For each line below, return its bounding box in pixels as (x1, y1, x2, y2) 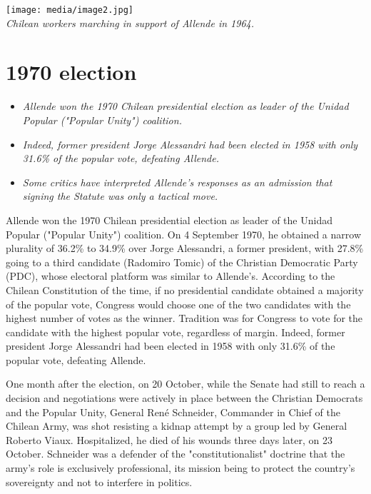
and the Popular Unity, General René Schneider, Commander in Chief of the (6, 404, 340, 419)
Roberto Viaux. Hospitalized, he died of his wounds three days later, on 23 (6, 432, 332, 447)
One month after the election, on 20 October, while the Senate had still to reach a (6, 376, 365, 391)
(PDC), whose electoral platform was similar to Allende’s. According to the (6, 268, 335, 283)
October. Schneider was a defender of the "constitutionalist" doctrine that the (6, 446, 345, 461)
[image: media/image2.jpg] (6, 5, 133, 15)
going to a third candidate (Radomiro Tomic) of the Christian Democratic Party (6, 254, 358, 269)
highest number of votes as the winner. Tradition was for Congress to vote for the (6, 311, 363, 326)
